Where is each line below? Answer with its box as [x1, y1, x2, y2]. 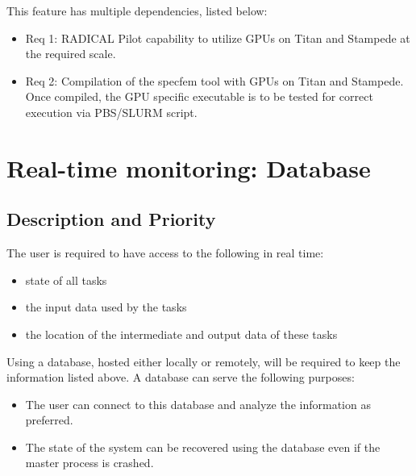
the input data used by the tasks [25, 299, 187, 315]
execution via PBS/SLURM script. [25, 103, 198, 120]
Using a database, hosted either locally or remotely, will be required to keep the [6, 353, 401, 370]
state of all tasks [25, 271, 107, 288]
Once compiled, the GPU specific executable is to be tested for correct [25, 88, 373, 105]
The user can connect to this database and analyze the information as [25, 395, 371, 412]
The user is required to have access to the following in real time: [6, 244, 324, 261]
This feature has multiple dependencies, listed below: [6, 2, 268, 19]
